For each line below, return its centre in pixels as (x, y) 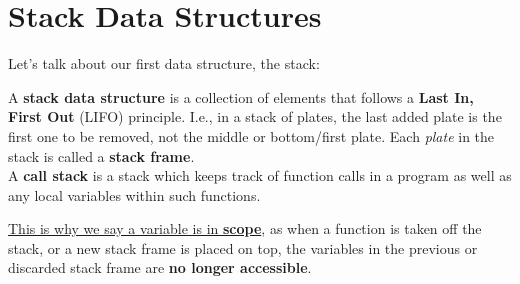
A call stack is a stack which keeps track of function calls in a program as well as (260, 175)
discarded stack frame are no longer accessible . (160, 267)
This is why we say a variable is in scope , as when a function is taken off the (245, 228)
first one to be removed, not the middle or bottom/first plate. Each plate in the (251, 135)
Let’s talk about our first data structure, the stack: (164, 63)
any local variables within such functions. (134, 194)
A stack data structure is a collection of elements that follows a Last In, (241, 96)
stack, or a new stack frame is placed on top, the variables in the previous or (243, 247)
